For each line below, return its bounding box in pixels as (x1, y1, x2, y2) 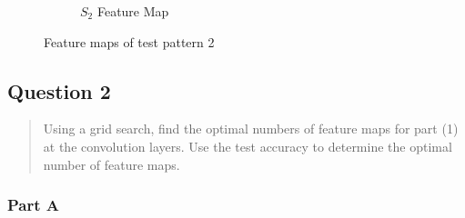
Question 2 (7, 76, 111, 104)
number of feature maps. (43, 154, 180, 173)
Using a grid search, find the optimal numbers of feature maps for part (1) (43, 119, 459, 138)
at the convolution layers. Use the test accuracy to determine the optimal (43, 136, 452, 155)
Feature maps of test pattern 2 (44, 32, 215, 51)
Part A (7, 193, 60, 216)
